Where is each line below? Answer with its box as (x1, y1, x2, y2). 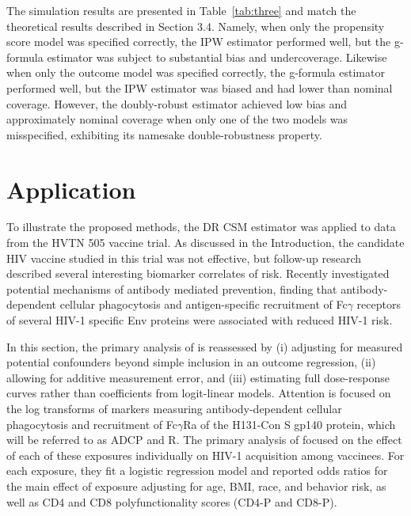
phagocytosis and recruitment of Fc (6, 415, 177, 432)
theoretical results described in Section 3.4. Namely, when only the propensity (6, 17, 385, 34)
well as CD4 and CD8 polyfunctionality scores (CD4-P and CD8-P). (6, 493, 337, 510)
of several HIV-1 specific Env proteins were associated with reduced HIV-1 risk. (6, 312, 393, 328)
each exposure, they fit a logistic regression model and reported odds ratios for (6, 462, 388, 479)
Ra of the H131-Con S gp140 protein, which (183, 415, 396, 432)
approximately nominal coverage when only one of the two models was (6, 111, 348, 127)
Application (6, 173, 136, 205)
